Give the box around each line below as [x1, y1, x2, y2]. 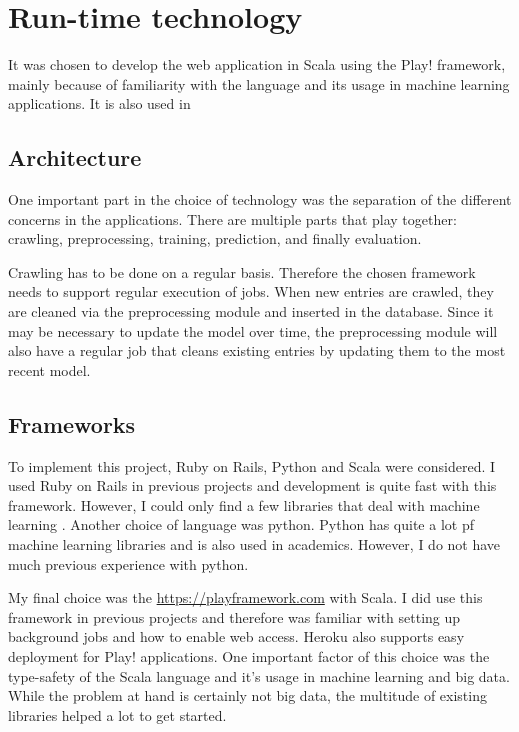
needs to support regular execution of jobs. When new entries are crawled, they [8, 281, 494, 302]
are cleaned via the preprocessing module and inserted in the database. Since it [8, 301, 494, 322]
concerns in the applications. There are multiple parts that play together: [8, 208, 457, 229]
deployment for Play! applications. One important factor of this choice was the [8, 646, 490, 666]
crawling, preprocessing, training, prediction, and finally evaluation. [8, 228, 422, 249]
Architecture [8, 142, 142, 173]
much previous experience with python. [8, 553, 249, 574]
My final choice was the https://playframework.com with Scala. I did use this [8, 587, 483, 608]
